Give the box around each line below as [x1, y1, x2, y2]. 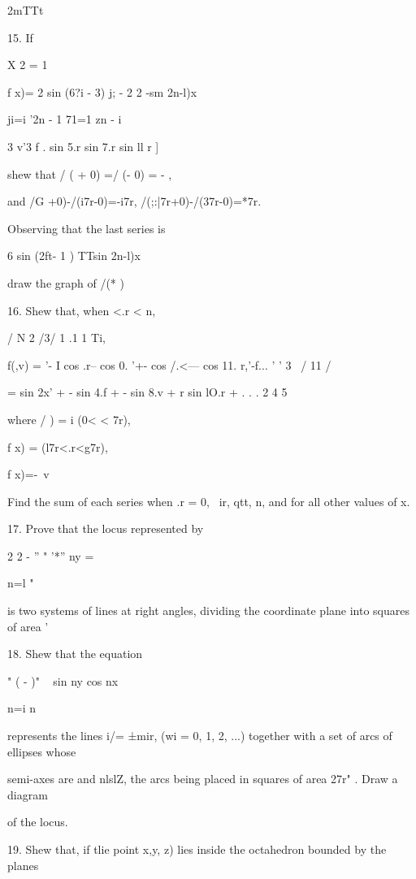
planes [7, 856, 39, 873]
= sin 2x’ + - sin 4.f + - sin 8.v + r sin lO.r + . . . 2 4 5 [7, 383, 288, 401]
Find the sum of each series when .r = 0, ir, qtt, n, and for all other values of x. [7, 492, 410, 509]
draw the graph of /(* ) [7, 274, 124, 291]
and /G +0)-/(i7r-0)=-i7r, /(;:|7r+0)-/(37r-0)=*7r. [7, 193, 262, 210]
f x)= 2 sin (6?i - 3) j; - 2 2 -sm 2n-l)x [7, 83, 197, 100]
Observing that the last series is [7, 219, 166, 236]
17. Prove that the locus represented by [7, 520, 204, 537]
